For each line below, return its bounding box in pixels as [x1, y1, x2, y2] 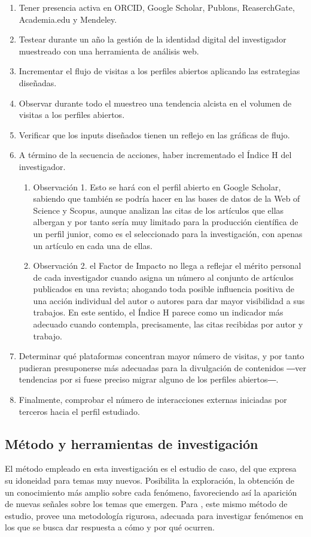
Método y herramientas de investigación [5, 434, 258, 453]
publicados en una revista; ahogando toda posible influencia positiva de [33, 283, 294, 295]
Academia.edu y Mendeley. [19, 13, 117, 25]
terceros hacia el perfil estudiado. [19, 405, 140, 417]
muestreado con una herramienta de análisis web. [19, 44, 199, 57]
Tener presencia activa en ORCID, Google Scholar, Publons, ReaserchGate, [19, 1, 295, 13]
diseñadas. [19, 76, 57, 89]
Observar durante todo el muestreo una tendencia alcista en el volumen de [19, 96, 292, 109]
